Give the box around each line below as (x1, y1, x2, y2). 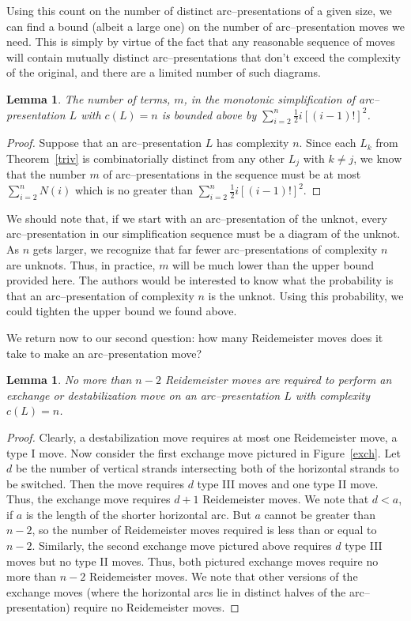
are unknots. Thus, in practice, (6, 256, 156, 273)
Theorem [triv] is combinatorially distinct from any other (6, 149, 285, 166)
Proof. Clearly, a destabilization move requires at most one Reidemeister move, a (6, 428, 398, 445)
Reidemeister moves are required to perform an (164, 371, 392, 388)
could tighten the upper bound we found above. (6, 303, 237, 319)
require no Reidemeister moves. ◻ (74, 599, 239, 615)
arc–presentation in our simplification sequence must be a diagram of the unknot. (6, 225, 401, 242)
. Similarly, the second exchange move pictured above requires (32, 537, 332, 554)
